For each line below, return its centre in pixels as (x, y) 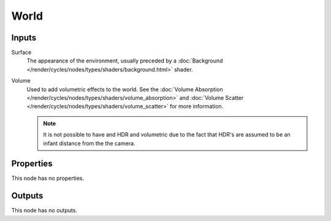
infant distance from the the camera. (89, 143)
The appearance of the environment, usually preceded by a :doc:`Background (125, 61)
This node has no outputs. (44, 211)
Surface (21, 53)
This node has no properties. (48, 178)
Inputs (24, 38)
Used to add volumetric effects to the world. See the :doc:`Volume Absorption (125, 89)
